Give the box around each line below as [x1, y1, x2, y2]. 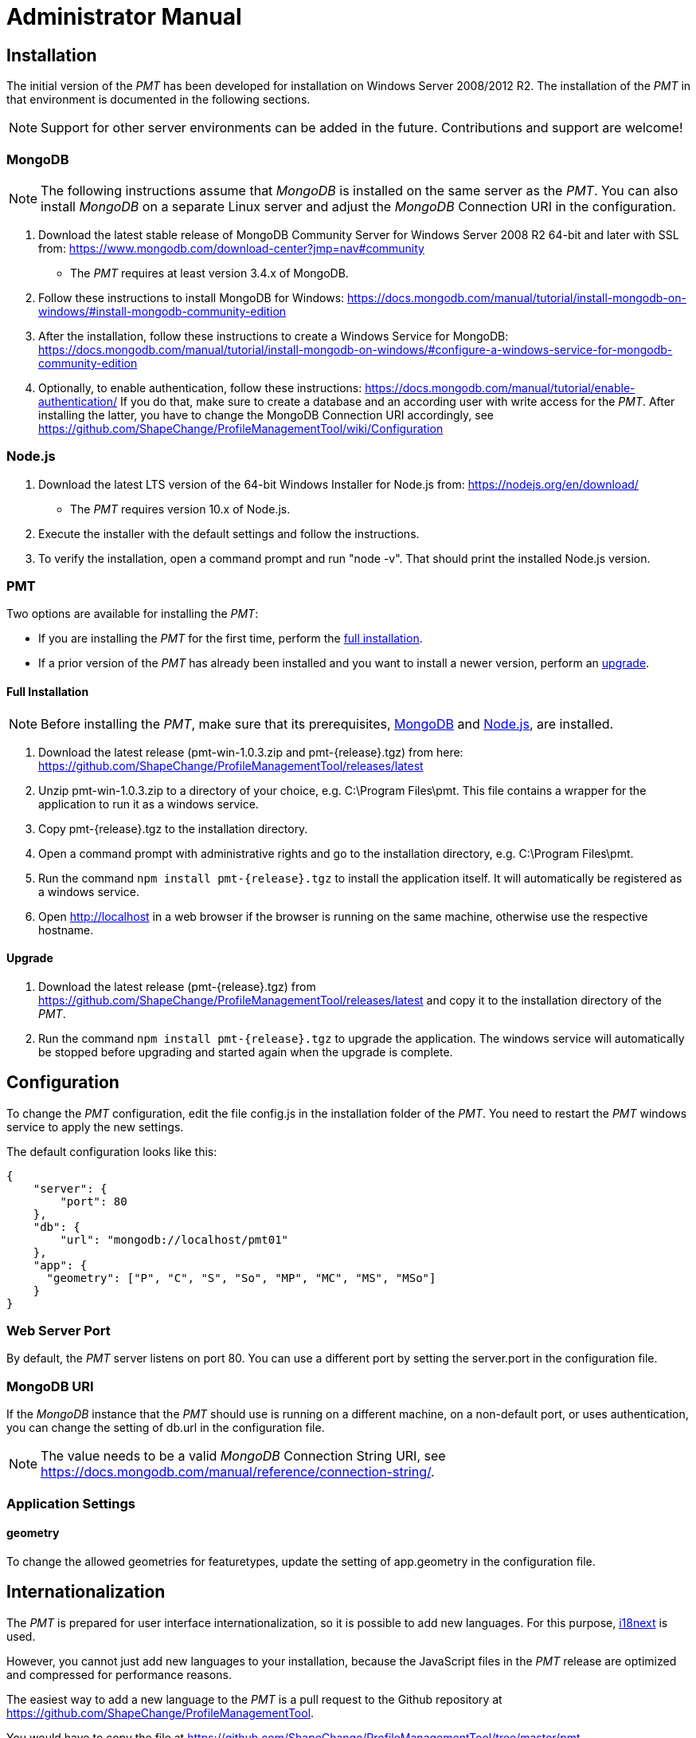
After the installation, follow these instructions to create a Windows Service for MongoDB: [38, 328, 509, 343]
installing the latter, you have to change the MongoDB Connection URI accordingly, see [38, 407, 494, 422]
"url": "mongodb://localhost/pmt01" [60, 1233, 289, 1246]
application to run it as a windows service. [38, 796, 259, 811]
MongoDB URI [6, 1378, 94, 1394]
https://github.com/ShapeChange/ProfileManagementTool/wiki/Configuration [38, 421, 444, 435]
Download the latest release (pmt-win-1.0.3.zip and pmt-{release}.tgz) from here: [38, 745, 463, 759]
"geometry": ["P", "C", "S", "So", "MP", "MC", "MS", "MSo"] [46, 1271, 436, 1284]
